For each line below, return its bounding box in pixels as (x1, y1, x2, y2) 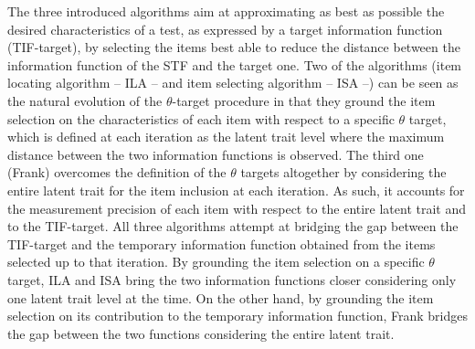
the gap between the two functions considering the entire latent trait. (7, 323, 395, 343)
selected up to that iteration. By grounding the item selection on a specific (7, 252, 425, 271)
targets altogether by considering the (240, 163, 447, 182)
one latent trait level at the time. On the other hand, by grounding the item (7, 288, 434, 307)
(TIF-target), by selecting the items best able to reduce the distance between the (7, 37, 460, 57)
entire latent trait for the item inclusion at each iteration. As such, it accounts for (7, 180, 465, 199)
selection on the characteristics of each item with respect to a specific (7, 109, 395, 128)
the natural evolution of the (7, 90, 163, 110)
